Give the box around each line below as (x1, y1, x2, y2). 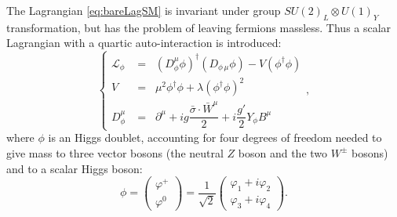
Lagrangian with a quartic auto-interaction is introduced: (6, 34, 282, 51)
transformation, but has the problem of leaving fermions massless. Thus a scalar (6, 19, 392, 35)
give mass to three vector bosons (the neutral (6, 144, 224, 161)
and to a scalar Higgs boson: (6, 160, 143, 176)
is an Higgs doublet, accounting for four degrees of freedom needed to (48, 129, 382, 146)
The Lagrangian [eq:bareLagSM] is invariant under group (6, 2, 281, 18)
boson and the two (238, 144, 328, 161)
